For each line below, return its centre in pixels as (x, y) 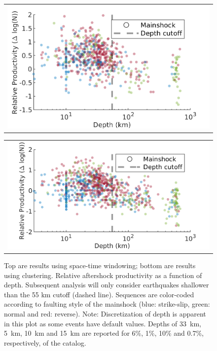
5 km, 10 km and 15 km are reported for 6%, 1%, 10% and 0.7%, (104, 333)
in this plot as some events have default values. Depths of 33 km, (103, 323)
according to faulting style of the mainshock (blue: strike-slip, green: (107, 304)
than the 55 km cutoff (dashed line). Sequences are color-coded (99, 294)
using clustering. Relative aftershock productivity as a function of (103, 275)
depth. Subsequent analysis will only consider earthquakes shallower (107, 285)
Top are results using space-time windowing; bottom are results (100, 265)
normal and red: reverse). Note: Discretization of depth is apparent (105, 313)
